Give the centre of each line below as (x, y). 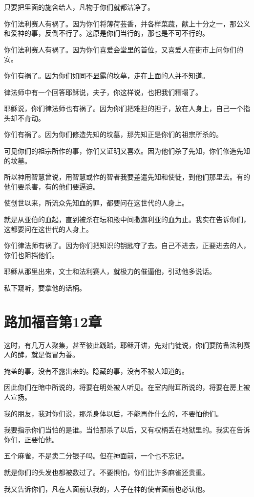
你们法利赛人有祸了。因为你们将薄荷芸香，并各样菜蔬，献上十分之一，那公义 (127, 23)
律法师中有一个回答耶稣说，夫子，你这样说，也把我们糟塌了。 (103, 92)
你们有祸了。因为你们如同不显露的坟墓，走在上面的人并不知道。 (106, 75)
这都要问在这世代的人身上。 (48, 229)
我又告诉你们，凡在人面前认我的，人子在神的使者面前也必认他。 (106, 488)
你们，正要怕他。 (31, 439)
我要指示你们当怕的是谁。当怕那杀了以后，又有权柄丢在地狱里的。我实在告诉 (127, 430)
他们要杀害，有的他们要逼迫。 (52, 186)
